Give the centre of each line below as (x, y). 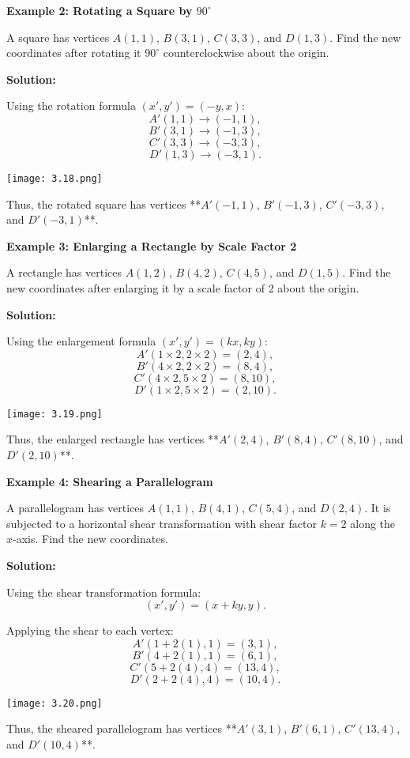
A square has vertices (58, 37)
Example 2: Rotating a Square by (100, 10)
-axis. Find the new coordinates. (90, 539)
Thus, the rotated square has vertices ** (104, 204)
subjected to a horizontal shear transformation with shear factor (162, 523)
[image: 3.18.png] (55, 178)
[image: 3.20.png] (55, 703)
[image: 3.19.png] (55, 414)
